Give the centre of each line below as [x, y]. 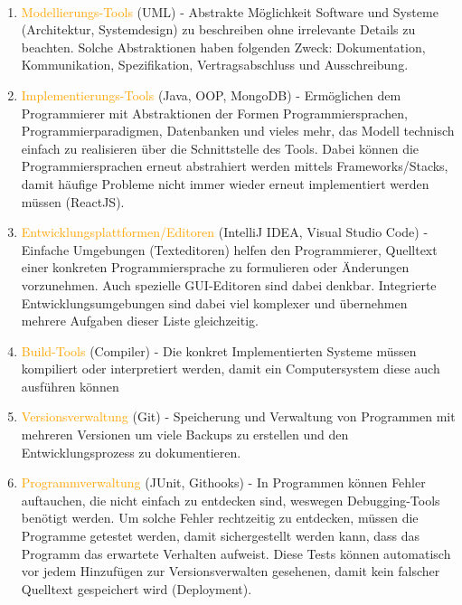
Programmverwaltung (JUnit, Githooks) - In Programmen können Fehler [223, 482]
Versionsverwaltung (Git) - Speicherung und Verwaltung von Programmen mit [238, 416]
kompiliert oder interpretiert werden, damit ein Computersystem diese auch [231, 369]
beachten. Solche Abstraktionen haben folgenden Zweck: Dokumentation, [223, 47]
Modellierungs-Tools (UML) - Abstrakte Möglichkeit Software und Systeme [230, 11]
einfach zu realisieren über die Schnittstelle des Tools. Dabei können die [220, 148]
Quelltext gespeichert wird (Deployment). [137, 588]
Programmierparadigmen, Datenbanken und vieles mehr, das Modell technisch [238, 131]
